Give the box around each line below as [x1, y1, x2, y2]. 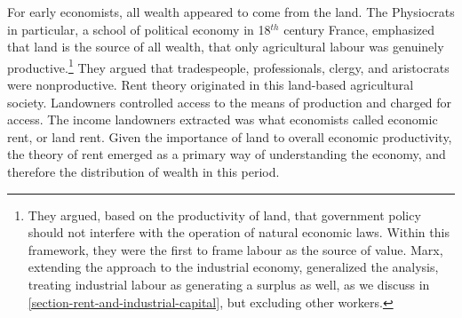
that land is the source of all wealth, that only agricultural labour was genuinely [7, 37, 444, 56]
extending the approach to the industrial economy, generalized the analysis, [28, 258, 439, 276]
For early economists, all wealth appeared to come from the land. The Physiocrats [7, 3, 455, 20]
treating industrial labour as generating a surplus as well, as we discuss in [28, 274, 430, 293]
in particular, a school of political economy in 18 [7, 20, 271, 38]
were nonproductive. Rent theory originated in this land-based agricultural [7, 76, 414, 94]
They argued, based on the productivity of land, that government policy [28, 205, 421, 224]
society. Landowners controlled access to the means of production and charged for [7, 92, 452, 111]
